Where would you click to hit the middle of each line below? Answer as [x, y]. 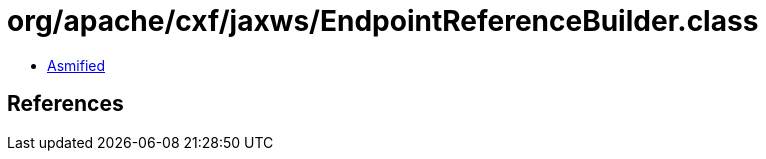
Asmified [76, 65]
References [65, 104]
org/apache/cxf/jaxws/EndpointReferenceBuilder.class [383, 21]
